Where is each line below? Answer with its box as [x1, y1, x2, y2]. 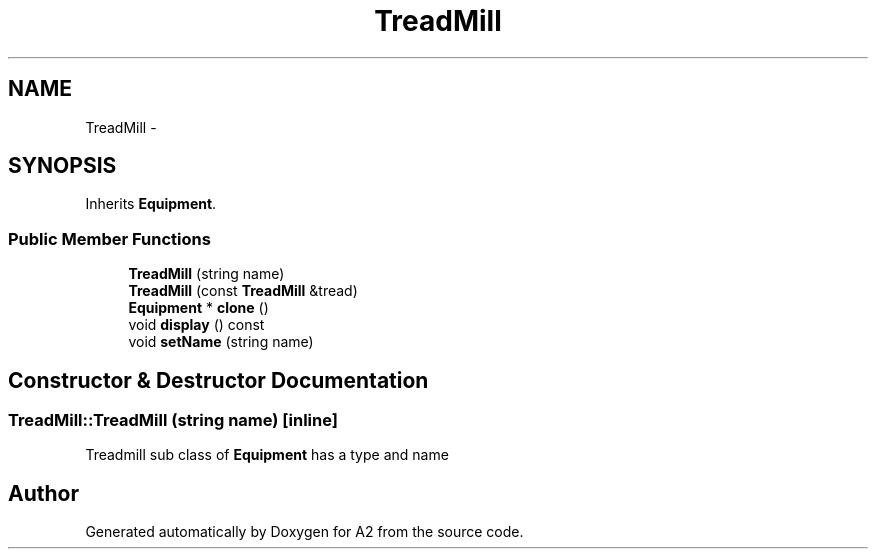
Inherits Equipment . [85, 195, 217, 213]
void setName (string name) [128, 333, 314, 351]
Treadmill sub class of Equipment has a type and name [85, 446, 449, 464]
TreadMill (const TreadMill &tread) [128, 282, 358, 300]
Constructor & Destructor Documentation [8, 367, 429, 393]
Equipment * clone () [128, 299, 269, 317]
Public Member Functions [8, 228, 211, 249]
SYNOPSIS [8, 153, 117, 179]
